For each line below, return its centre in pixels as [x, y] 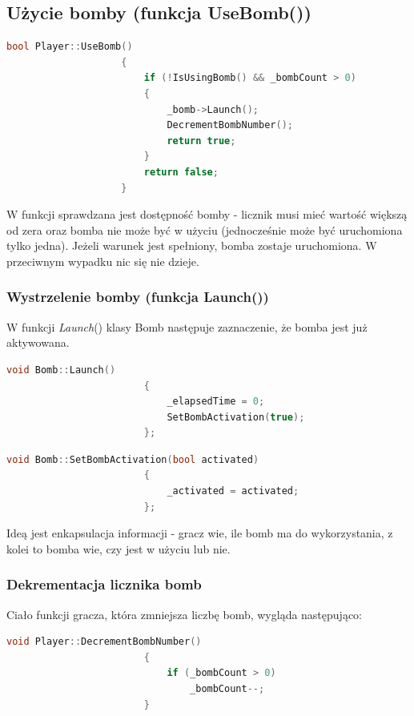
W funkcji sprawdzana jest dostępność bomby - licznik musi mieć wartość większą [207, 214]
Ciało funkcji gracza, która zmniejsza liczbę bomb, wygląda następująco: [184, 614]
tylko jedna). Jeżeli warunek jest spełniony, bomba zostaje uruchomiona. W [192, 245]
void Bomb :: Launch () [61, 370]
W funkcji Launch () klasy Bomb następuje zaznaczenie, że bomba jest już [187, 326]
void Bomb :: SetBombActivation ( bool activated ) [133, 459]
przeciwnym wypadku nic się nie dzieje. [103, 261]
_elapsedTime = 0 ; [216, 402]
